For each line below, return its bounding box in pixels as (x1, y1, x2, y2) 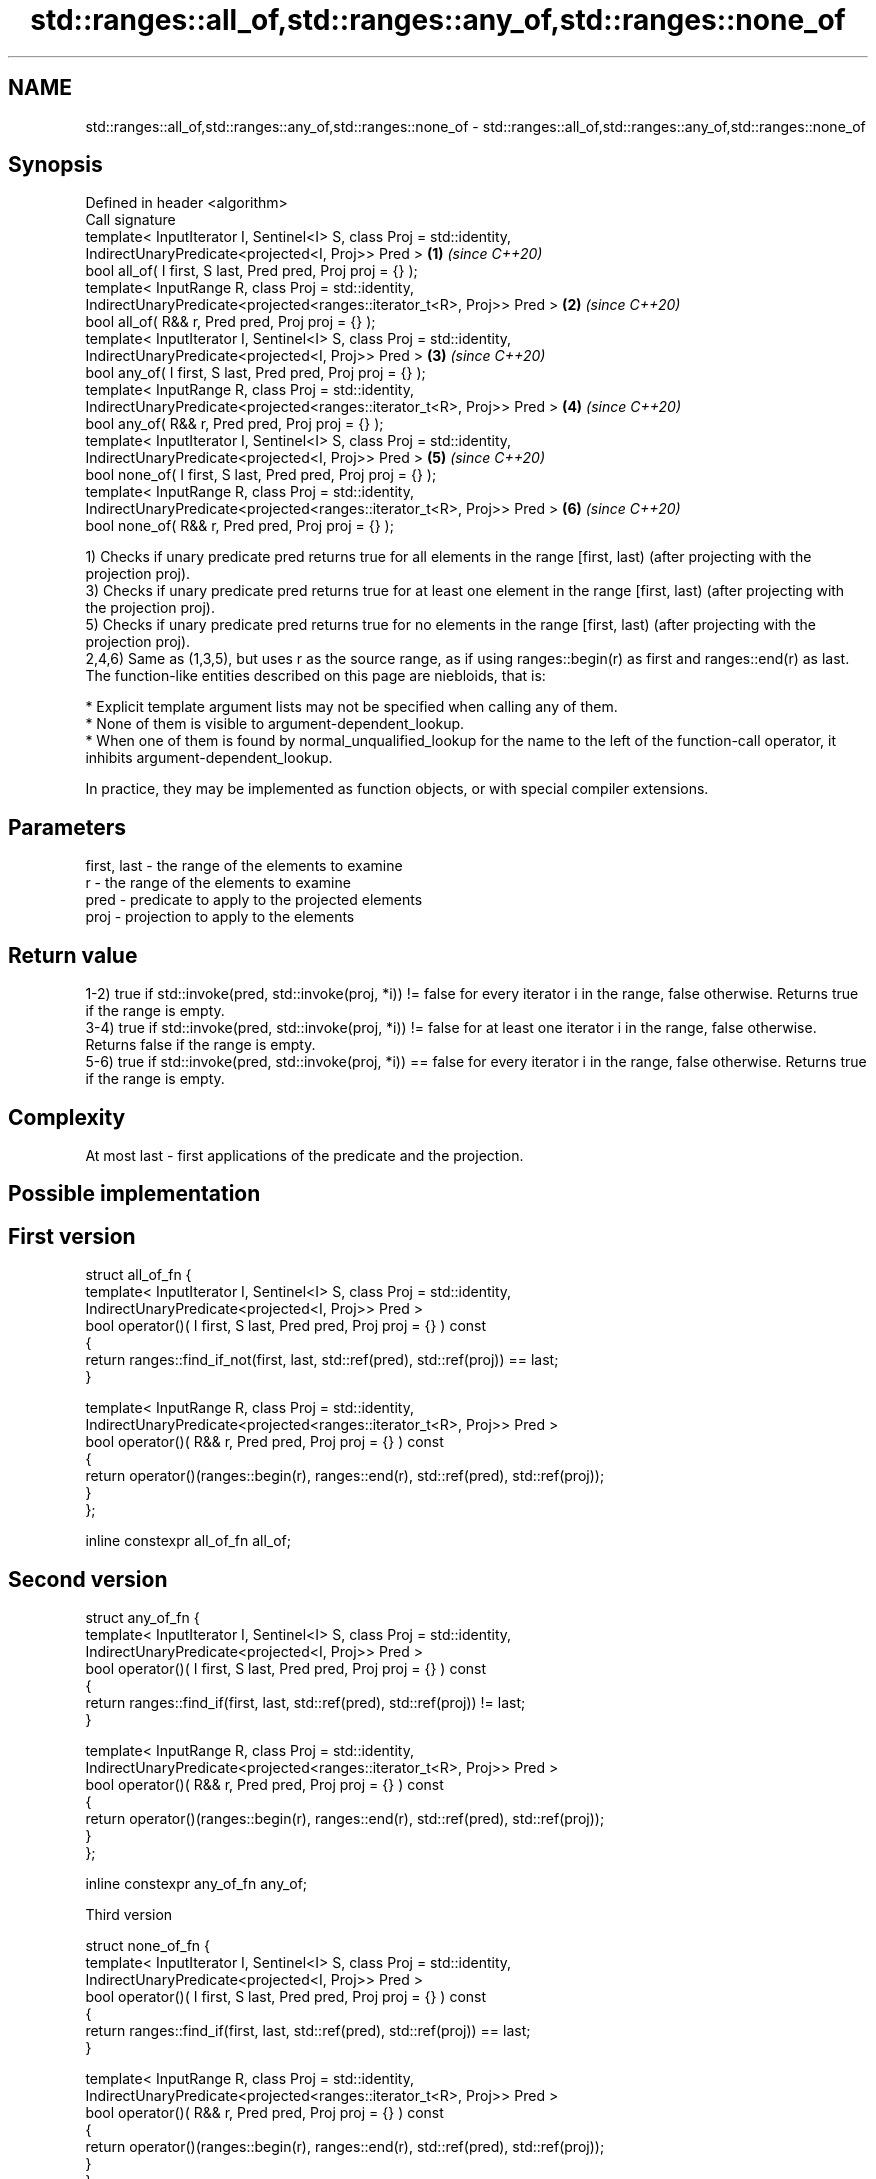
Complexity (8, 1104, 126, 1130)
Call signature (85, 211, 176, 229)
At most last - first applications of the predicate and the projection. (85, 1146, 524, 1164)
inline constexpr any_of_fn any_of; (85, 1875, 308, 1893)
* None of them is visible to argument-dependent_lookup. (85, 715, 465, 733)
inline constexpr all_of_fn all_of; (85, 1532, 291, 1550)
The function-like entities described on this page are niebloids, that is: (85, 667, 546, 685)
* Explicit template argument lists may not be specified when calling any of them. (85, 698, 618, 716)
